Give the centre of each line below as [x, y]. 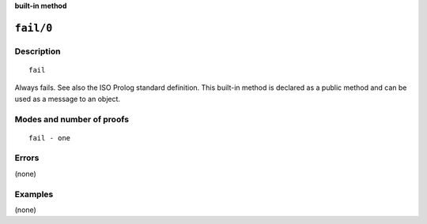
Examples [34, 194]
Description [38, 51]
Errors [27, 158]
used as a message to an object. [68, 99]
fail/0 [34, 28]
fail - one [50, 138]
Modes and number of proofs [72, 119]
